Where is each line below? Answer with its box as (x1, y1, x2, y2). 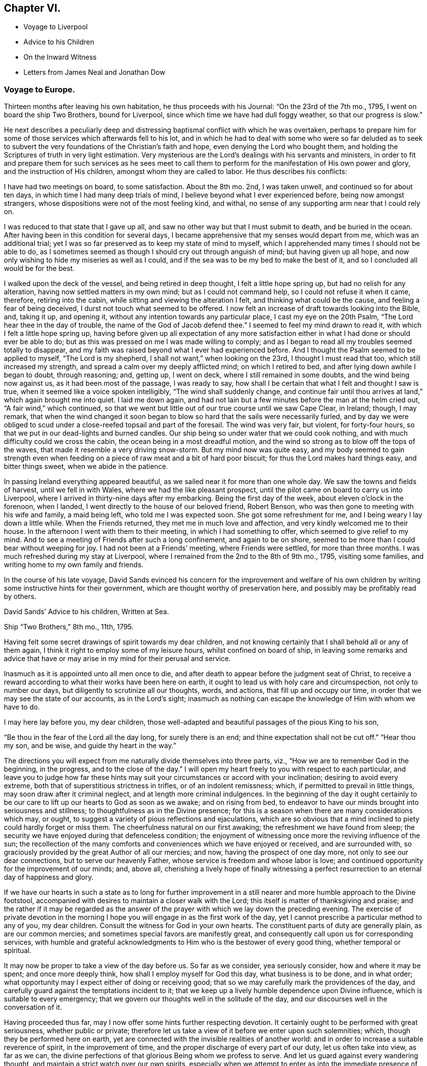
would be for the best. (4, 264, 75, 273)
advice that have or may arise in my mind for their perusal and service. (4, 654, 231, 663)
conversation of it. (4, 1003, 62, 1012)
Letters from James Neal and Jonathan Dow (23, 68, 166, 77)
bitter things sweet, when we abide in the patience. (4, 462, 168, 471)
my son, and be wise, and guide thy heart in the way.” (4, 741, 176, 750)
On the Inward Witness (23, 53, 97, 62)
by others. (4, 592, 37, 601)
